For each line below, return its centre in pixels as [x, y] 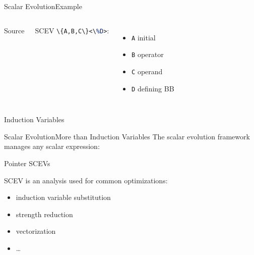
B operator [148, 54]
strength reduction [44, 214]
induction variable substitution [63, 197]
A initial [144, 37]
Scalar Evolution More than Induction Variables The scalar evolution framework [127, 136]
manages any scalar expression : [52, 146]
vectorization [36, 231]
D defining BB [153, 88]
